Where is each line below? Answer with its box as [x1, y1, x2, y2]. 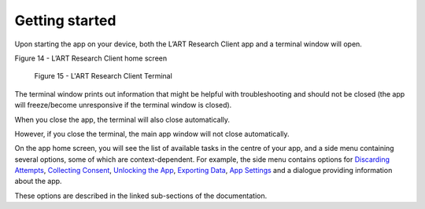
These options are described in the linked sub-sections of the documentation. [14, 191, 268, 200]
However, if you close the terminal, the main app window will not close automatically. [14, 129, 290, 138]
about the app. [14, 177, 62, 186]
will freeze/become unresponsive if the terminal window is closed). [14, 101, 232, 110]
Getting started [14, 12, 116, 29]
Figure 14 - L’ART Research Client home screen [14, 53, 168, 63]
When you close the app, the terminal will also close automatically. [14, 115, 231, 124]
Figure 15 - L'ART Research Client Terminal [34, 71, 172, 81]
